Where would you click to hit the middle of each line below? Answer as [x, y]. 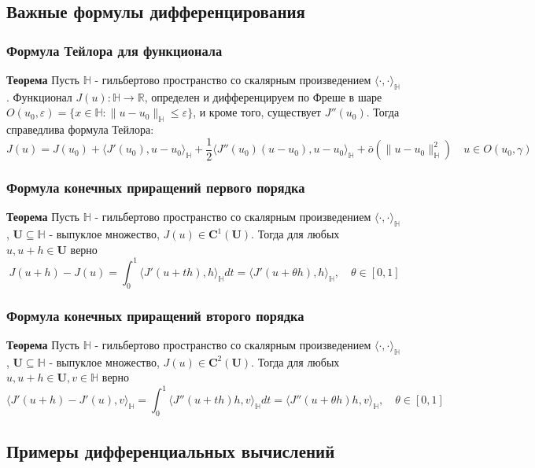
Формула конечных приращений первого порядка [156, 188]
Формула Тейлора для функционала [114, 50]
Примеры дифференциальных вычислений [171, 450]
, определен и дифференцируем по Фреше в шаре [263, 96]
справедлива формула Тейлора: [80, 129]
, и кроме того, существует [257, 112]
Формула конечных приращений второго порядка [155, 315]
